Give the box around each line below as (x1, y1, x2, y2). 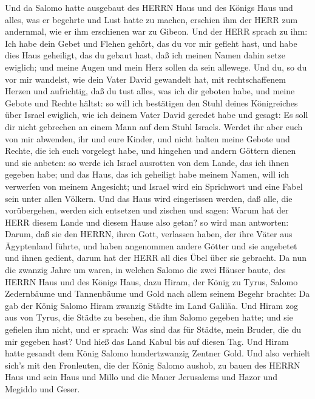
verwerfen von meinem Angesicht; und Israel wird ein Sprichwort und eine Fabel (5, 179, 303, 192)
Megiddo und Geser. (5, 383, 80, 395)
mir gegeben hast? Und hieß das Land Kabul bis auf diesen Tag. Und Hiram (5, 335, 289, 347)
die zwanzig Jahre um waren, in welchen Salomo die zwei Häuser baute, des (5, 263, 286, 276)
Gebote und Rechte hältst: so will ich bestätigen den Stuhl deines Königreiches (5, 96, 298, 109)
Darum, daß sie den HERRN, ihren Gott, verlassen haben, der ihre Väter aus (5, 227, 293, 240)
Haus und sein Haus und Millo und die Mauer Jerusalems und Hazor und (5, 370, 278, 383)
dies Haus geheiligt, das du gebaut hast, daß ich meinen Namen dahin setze (5, 49, 285, 61)
